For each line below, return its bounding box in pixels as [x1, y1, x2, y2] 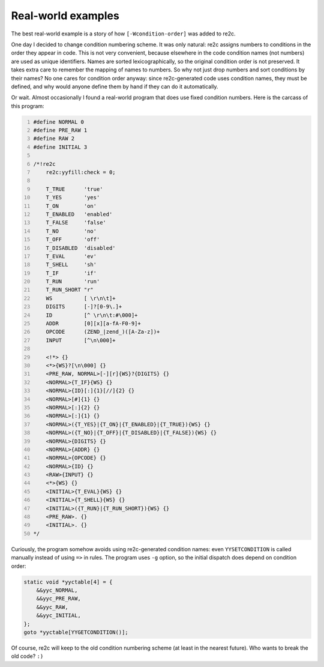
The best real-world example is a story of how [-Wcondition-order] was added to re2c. [11, 30, 236, 37]
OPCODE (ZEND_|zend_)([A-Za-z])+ [46, 328, 160, 336]
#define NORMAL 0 [33, 118, 84, 125]
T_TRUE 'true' [46, 186, 103, 192]
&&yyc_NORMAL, [36, 587, 78, 594]
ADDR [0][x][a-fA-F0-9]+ [46, 320, 141, 327]
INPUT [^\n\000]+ [46, 337, 116, 343]
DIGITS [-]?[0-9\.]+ [46, 303, 122, 310]
